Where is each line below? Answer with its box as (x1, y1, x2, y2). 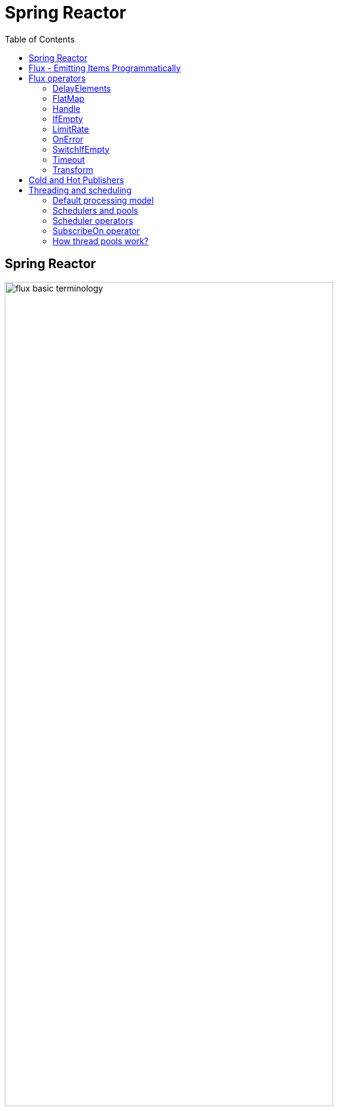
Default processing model (53, 195, 154, 205)
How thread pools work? (53, 235, 149, 246)
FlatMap (53, 93, 85, 104)
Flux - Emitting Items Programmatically (29, 62, 181, 73)
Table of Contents (5, 34, 75, 44)
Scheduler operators (53, 215, 133, 226)
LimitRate (53, 123, 89, 134)
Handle (53, 103, 81, 114)
